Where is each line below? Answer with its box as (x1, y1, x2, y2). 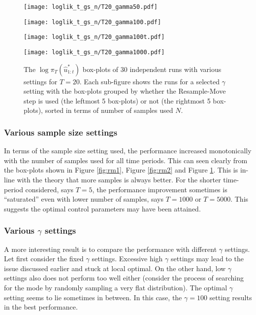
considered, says (25, 184, 74, 194)
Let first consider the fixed (4, 253, 84, 264)
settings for (24, 76, 58, 86)
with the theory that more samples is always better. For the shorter (17, 175, 221, 184)
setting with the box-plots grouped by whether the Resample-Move (24, 86, 226, 96)
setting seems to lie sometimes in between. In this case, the (4, 292, 182, 302)
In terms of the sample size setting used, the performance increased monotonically (4, 145, 252, 156)
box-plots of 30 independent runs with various (82, 64, 222, 74)
